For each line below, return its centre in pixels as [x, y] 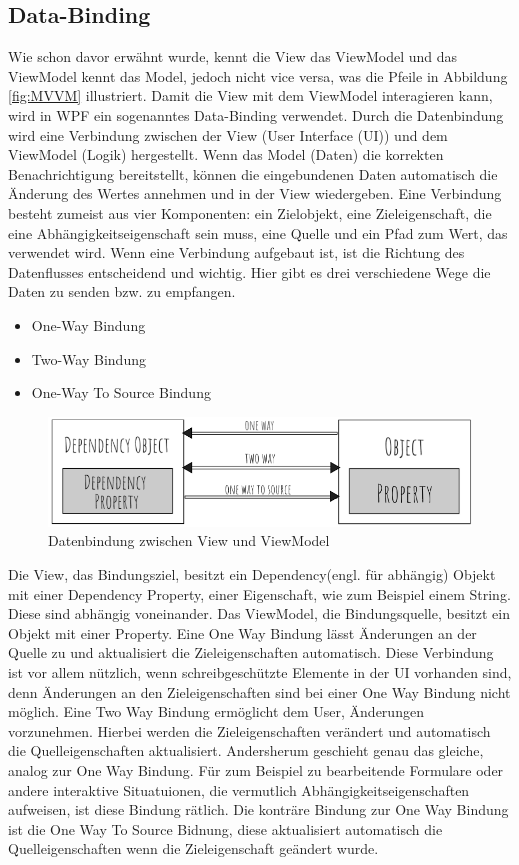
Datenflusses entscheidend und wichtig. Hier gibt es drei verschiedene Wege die [249, 271]
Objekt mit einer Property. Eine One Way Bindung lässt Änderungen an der [242, 632]
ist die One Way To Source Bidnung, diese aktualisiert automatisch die [225, 828]
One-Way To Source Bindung [121, 392]
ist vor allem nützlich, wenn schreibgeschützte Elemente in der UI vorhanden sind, [260, 672]
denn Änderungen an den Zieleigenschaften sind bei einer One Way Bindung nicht [259, 691]
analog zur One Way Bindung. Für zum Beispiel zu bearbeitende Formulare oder [256, 769]
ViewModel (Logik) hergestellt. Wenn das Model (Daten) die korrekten [226, 154]
